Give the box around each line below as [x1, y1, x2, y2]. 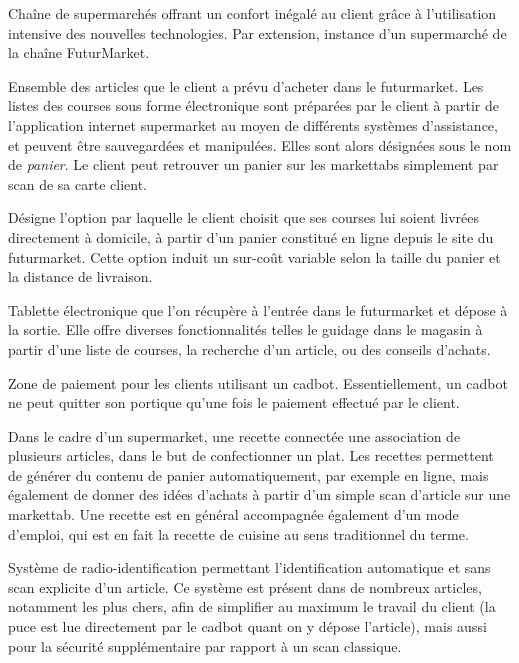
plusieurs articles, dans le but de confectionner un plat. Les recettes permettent [8, 445, 494, 466]
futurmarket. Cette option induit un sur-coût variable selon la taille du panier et [8, 246, 501, 267]
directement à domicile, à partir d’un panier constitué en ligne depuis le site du [8, 226, 494, 247]
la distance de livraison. [8, 266, 153, 287]
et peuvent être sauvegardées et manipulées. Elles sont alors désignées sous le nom [8, 134, 512, 155]
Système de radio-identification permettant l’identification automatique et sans [8, 557, 491, 578]
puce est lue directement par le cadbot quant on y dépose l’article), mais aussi [8, 616, 487, 637]
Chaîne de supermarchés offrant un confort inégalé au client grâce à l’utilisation [8, 3, 497, 23]
